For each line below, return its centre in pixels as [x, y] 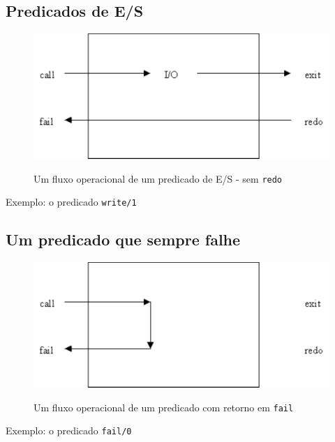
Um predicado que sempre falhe [123, 239]
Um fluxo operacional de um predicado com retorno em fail [164, 407]
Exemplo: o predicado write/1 [71, 202]
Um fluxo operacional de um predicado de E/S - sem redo [158, 178]
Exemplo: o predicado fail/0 [69, 430]
